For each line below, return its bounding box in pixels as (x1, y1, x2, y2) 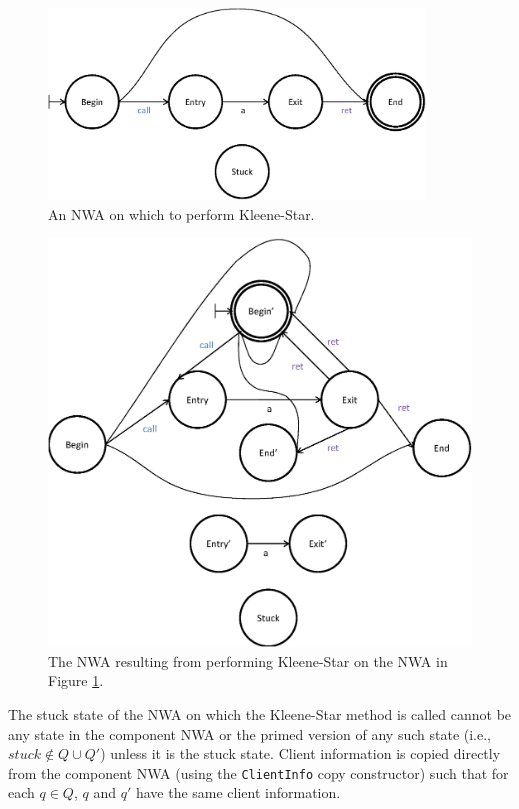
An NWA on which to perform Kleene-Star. (48, 203, 315, 224)
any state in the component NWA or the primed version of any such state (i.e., (8, 723, 492, 744)
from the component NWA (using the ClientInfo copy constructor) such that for (8, 762, 509, 783)
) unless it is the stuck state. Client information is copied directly (100, 743, 501, 764)
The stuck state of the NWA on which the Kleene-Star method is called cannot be (8, 703, 512, 724)
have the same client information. (135, 782, 341, 803)
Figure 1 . (48, 670, 104, 691)
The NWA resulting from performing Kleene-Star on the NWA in (48, 650, 448, 671)
